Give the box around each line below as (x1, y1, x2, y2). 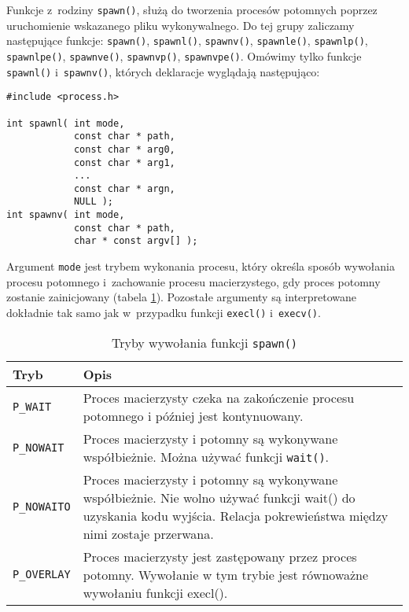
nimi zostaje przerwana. (83, 524, 214, 543)
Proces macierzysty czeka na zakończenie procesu (83, 388, 355, 407)
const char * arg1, (73, 157, 175, 168)
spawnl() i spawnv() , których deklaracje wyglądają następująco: (6, 63, 320, 79)
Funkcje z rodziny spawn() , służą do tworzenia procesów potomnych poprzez (6, 2, 378, 17)
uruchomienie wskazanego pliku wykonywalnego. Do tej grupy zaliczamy (6, 17, 355, 33)
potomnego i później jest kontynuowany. (83, 406, 304, 425)
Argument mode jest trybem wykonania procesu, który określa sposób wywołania (6, 258, 395, 275)
